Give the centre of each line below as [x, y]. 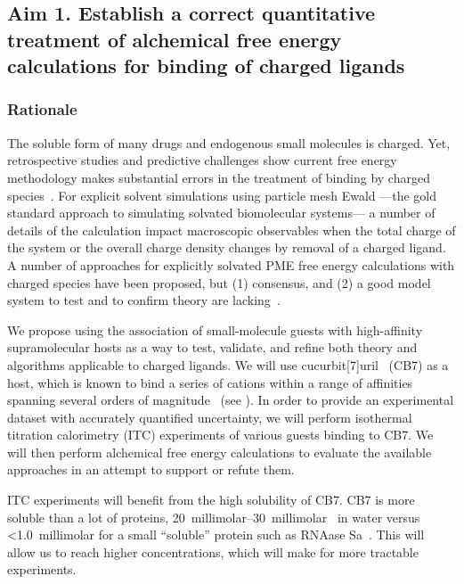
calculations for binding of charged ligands [206, 66]
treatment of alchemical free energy [175, 39]
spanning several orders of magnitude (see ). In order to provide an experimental [231, 400]
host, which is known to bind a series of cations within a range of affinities [210, 382]
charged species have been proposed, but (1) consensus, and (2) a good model [219, 282]
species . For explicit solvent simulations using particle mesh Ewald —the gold [222, 195]
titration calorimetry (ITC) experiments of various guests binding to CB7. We [220, 435]
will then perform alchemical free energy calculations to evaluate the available [220, 452]
